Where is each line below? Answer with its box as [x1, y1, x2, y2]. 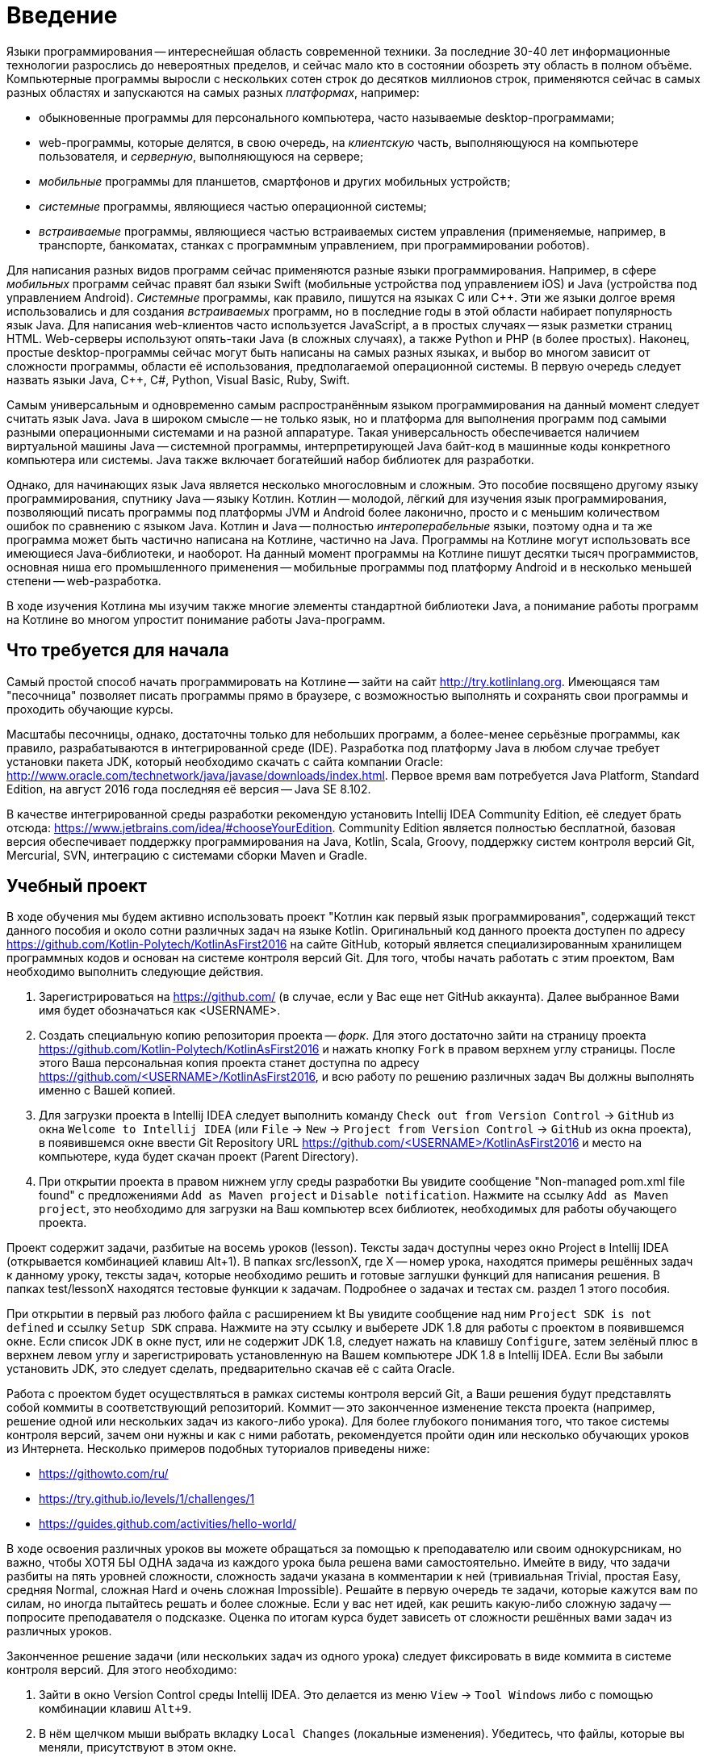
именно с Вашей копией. [39, 1083, 176, 1098]
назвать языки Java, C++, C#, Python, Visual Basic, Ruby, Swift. [6, 372, 350, 387]
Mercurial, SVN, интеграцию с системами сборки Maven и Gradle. [6, 848, 368, 862]
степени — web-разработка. [6, 573, 161, 588]
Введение [6, 2, 118, 29]
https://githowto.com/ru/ [39, 1467, 169, 1481]
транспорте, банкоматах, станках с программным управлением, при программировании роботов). [39, 237, 590, 252]
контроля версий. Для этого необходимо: [6, 1663, 237, 1677]
